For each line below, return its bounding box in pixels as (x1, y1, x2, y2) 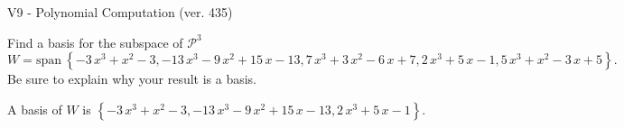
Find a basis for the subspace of (7, 32, 183, 51)
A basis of (7, 99, 62, 118)
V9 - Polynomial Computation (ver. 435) (7, 3, 233, 21)
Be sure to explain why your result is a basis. (7, 69, 257, 88)
